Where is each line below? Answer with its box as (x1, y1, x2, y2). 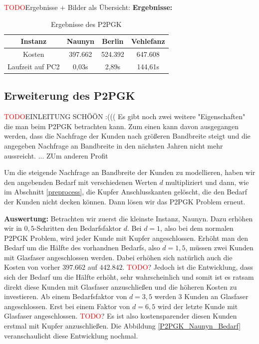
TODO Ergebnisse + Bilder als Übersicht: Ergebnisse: (4, 2, 173, 12)
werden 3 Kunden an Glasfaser (154, 291, 249, 302)
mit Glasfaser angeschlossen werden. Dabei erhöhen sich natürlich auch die (4, 252, 233, 262)
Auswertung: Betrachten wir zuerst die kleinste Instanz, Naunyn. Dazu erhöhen (4, 213, 253, 223)
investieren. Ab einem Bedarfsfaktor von (4, 291, 127, 302)
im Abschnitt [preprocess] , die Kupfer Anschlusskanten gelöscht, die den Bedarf (4, 186, 248, 197)
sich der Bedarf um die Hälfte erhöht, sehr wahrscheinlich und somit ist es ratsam (4, 272, 254, 282)
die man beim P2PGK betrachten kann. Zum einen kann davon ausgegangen (4, 121, 239, 131)
